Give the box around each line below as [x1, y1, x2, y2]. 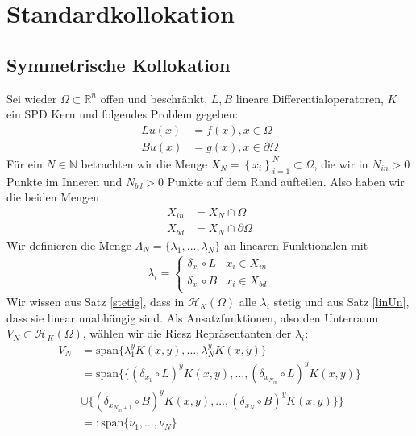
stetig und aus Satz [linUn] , [273, 293, 410, 310]
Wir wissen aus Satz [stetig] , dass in [6, 293, 185, 310]
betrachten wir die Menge [81, 155, 207, 172]
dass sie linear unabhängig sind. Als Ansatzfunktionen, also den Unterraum [6, 309, 379, 326]
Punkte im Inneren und [6, 172, 123, 189]
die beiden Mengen [6, 189, 100, 206]
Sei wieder [6, 89, 57, 106]
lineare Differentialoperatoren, [235, 89, 384, 106]
